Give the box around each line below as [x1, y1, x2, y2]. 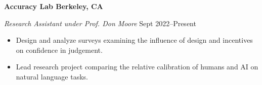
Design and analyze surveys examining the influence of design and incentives [16, 35, 253, 45]
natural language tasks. [16, 71, 88, 81]
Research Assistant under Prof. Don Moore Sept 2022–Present [4, 18, 196, 28]
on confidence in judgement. [16, 44, 103, 55]
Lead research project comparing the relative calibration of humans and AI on [16, 61, 258, 72]
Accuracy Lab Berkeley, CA [4, 1, 103, 11]
